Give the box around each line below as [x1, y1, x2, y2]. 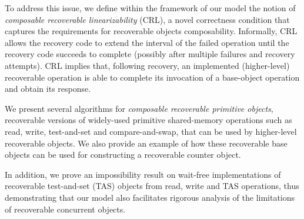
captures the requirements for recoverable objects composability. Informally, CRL [5, 25, 298, 37]
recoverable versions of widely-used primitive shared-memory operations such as [5, 114, 292, 126]
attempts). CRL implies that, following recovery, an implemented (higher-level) [5, 59, 290, 71]
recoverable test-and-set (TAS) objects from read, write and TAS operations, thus [5, 180, 299, 192]
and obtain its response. [5, 82, 91, 95]
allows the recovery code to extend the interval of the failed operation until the [5, 36, 289, 48]
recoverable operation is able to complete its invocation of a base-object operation [5, 71, 300, 83]
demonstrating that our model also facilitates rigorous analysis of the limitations [5, 191, 295, 203]
